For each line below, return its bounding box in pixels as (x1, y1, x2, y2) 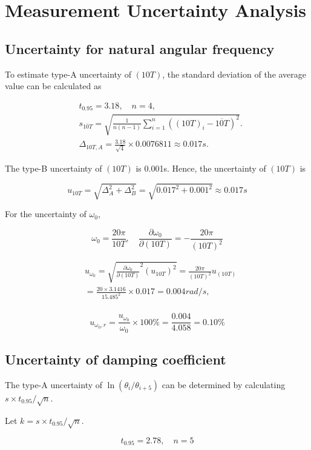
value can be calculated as (5, 79, 102, 92)
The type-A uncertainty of (5, 378, 103, 391)
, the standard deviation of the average (162, 67, 307, 80)
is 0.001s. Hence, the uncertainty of (136, 162, 266, 175)
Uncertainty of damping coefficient (5, 350, 226, 369)
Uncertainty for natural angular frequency (5, 39, 275, 58)
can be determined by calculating (162, 378, 286, 391)
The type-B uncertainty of (5, 162, 102, 175)
